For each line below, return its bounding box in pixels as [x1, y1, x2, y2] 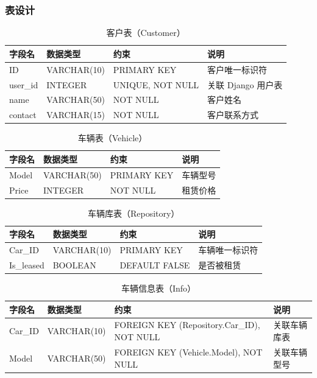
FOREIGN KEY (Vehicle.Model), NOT [114, 345, 263, 358]
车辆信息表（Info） [121, 282, 196, 295]
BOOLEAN [52, 258, 96, 271]
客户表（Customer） [106, 26, 185, 39]
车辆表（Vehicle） [77, 131, 148, 144]
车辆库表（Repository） [87, 206, 180, 219]
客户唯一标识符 [207, 63, 268, 75]
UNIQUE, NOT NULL [113, 78, 199, 91]
